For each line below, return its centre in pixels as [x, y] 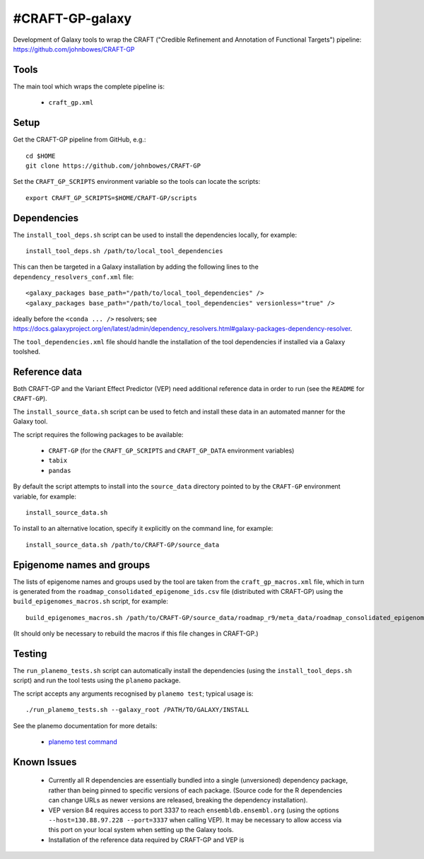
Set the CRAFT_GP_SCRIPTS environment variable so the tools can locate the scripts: [137, 182]
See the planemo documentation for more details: [85, 725]
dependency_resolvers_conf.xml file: [73, 276]
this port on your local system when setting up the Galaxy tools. [141, 830]
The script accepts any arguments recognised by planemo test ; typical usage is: [133, 694]
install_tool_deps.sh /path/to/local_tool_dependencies [124, 251]
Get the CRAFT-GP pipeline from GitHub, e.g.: [79, 140]
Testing [30, 654]
